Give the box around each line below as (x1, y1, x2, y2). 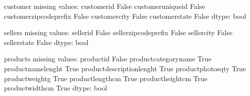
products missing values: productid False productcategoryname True (4, 53, 212, 64)
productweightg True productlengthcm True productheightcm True (4, 73, 208, 83)
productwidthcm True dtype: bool (4, 83, 107, 93)
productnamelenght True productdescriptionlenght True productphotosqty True (4, 63, 246, 73)
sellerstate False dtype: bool (4, 37, 89, 47)
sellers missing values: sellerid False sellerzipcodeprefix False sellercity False (4, 27, 233, 38)
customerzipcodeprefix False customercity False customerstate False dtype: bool (4, 10, 247, 21)
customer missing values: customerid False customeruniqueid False (4, 1, 205, 11)
